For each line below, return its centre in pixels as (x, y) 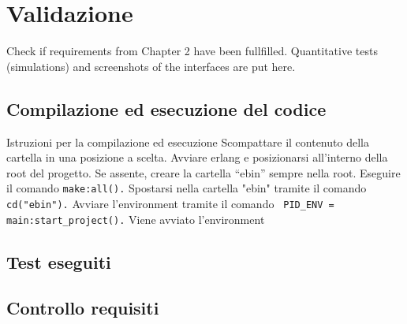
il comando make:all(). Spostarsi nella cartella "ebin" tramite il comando (187, 188)
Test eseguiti (59, 261)
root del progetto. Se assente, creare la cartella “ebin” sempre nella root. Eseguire (203, 172)
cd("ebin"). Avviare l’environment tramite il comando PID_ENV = (170, 203)
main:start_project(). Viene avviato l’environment (136, 219)
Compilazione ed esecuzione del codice (166, 108)
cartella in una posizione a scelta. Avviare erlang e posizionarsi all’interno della (197, 157)
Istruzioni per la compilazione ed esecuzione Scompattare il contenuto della (188, 142)
